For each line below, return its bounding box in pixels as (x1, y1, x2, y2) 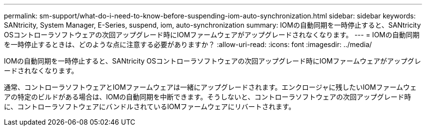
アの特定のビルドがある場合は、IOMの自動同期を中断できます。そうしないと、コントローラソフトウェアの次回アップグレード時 (4, 93, 411, 101)
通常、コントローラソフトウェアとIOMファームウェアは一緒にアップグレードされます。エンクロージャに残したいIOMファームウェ (4, 83, 417, 91)
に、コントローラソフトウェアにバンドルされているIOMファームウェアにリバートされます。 (4, 102, 296, 111)
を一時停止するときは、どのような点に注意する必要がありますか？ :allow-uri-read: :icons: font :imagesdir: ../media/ (4, 40, 372, 49)
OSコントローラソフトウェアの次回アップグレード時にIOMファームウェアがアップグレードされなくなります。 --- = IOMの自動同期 (4, 31, 420, 39)
